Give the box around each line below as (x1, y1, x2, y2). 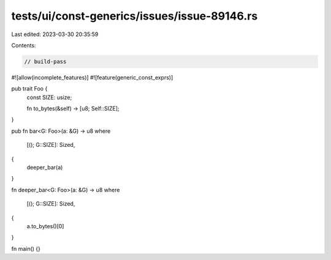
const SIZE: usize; (26, 94, 72, 101)
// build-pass (24, 58, 67, 65)
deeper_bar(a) (26, 164, 63, 171)
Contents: (11, 42, 36, 49)
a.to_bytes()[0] (26, 222, 64, 229)
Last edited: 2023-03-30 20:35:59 (11, 31, 99, 38)
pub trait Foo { (11, 85, 48, 92)
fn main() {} (11, 245, 41, 252)
